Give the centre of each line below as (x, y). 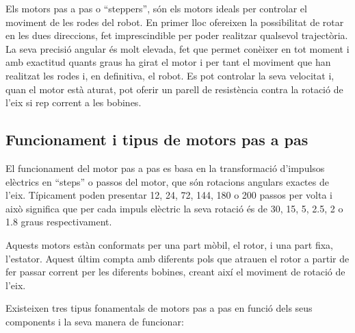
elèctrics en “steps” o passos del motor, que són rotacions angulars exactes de (167, 181)
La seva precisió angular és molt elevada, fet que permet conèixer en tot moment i (177, 48)
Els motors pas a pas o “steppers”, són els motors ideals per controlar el (156, 8)
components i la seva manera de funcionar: (95, 321)
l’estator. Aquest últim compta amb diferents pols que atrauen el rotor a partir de (177, 258)
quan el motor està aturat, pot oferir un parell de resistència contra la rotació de (174, 89)
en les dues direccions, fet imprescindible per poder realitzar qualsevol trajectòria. (177, 35)
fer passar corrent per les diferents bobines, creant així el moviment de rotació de (175, 272)
